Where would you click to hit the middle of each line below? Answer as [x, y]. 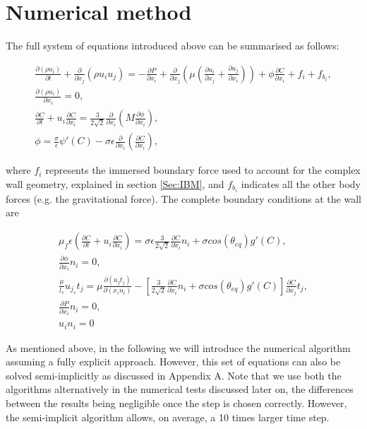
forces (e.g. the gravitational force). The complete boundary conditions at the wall [183, 198]
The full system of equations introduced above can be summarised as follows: [173, 46]
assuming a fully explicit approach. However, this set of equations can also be [173, 362]
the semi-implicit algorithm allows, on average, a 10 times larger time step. [168, 417]
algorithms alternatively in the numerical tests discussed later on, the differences [180, 389]
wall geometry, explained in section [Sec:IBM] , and [115, 183]
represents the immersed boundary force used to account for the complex [203, 170]
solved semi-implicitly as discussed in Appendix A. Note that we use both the [174, 375]
